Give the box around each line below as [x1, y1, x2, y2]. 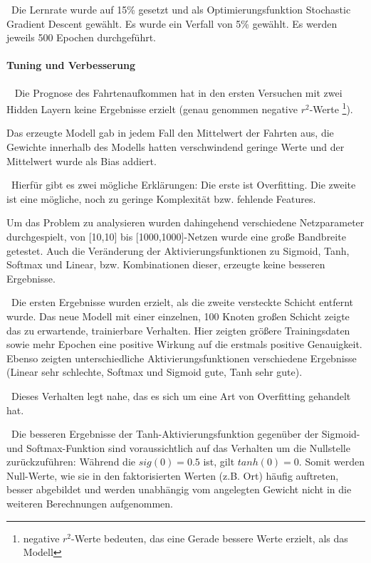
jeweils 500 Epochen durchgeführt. [6, 30, 156, 45]
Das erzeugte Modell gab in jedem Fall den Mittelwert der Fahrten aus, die [6, 125, 334, 140]
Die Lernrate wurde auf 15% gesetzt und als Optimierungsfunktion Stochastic [11, 2, 351, 16]
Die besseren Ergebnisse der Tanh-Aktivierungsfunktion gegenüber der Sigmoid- [11, 426, 360, 441]
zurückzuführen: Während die [6, 454, 135, 469]
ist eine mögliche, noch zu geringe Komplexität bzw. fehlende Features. [6, 191, 316, 206]
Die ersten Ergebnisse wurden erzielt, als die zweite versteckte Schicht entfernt [11, 295, 354, 310]
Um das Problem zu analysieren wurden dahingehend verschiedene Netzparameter [6, 215, 365, 230]
